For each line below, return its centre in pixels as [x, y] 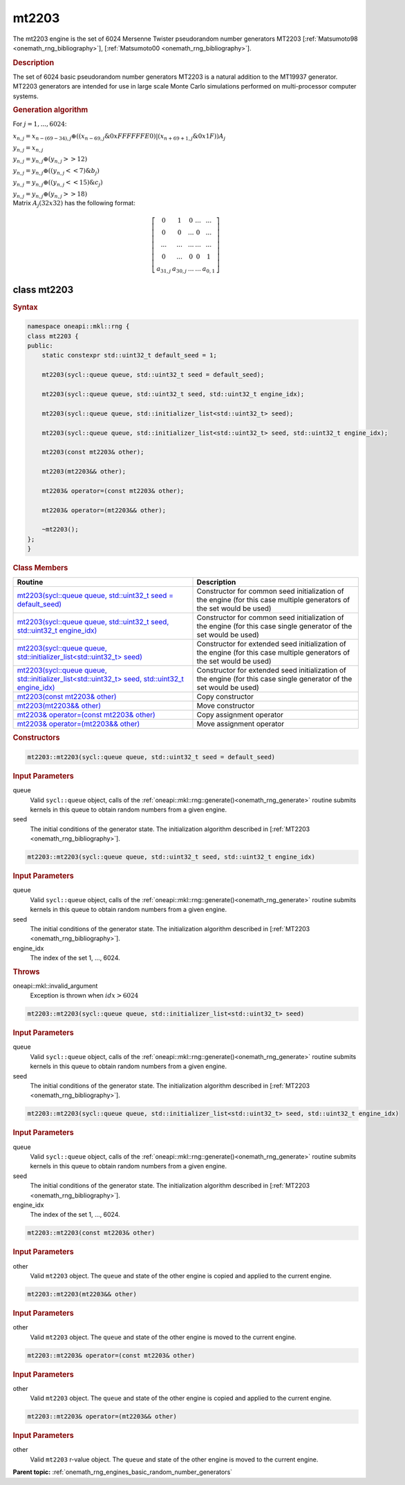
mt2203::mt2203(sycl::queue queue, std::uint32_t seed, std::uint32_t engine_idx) [171, 857]
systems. [26, 96]
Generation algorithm [50, 110]
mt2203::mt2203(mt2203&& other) [82, 1294]
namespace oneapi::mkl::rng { [78, 326]
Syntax [25, 307]
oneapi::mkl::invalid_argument [55, 986]
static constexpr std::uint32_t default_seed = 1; [129, 355]
